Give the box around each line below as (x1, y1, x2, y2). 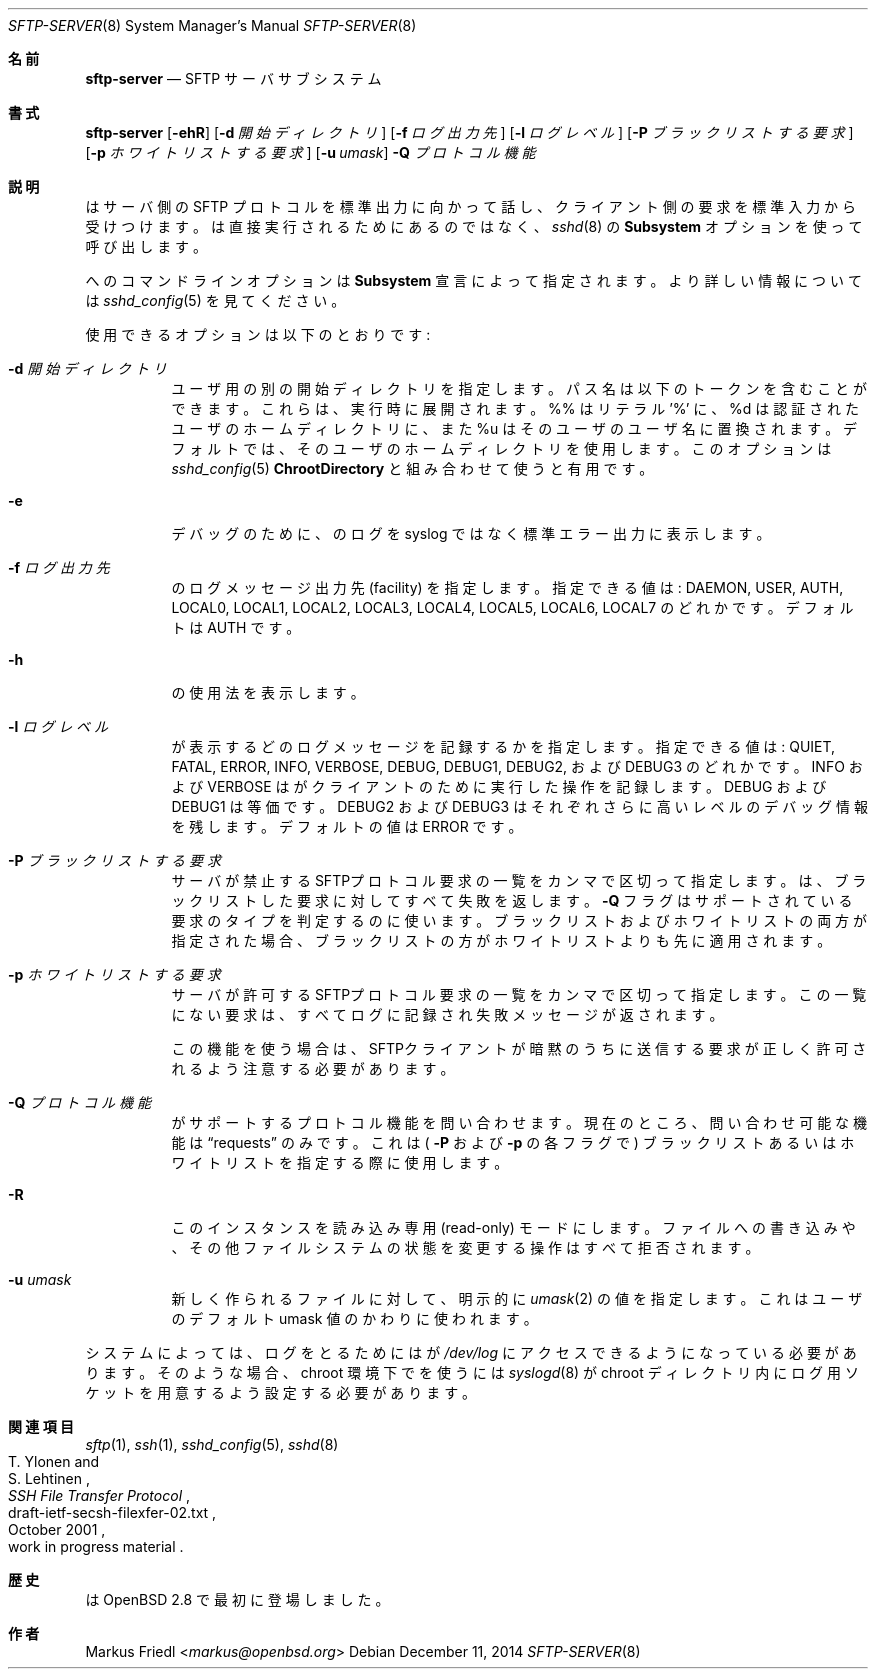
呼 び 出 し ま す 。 (85, 238, 208, 255)
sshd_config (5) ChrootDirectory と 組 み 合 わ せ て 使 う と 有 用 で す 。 (171, 460, 654, 477)
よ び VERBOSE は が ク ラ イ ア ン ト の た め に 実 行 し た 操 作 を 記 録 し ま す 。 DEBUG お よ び (171, 778, 827, 795)
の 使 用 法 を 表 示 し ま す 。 (171, 684, 365, 701)
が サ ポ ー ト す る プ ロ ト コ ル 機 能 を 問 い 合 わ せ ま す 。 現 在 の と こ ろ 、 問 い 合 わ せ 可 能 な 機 (171, 1114, 868, 1131)
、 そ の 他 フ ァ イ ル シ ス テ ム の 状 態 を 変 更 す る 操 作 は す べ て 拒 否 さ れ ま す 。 (171, 1239, 760, 1256)
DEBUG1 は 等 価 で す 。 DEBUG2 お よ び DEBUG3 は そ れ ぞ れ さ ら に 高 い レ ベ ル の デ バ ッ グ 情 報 (171, 798, 868, 815)
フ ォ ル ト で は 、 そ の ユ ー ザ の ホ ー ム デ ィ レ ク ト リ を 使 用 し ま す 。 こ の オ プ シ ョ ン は (171, 440, 832, 457)
